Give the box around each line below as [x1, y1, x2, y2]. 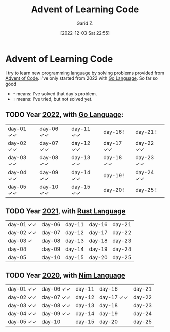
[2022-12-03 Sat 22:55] [60, 30, 110, 36]
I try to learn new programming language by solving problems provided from [5, 70, 164, 76]
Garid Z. [76, 20, 94, 26]
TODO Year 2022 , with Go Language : [5, 110, 124, 119]
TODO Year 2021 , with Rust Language [5, 206, 126, 215]
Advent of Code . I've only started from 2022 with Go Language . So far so [5, 75, 158, 81]
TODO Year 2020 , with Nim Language [5, 271, 125, 279]
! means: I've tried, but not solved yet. [12, 96, 93, 102]
